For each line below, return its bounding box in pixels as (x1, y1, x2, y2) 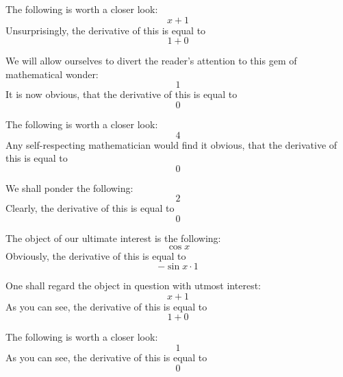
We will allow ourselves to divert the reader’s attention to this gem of (5, 53, 297, 68)
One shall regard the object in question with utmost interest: (5, 278, 261, 293)
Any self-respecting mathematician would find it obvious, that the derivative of (5, 137, 338, 151)
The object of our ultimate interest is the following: (5, 230, 221, 245)
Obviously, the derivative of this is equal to (5, 248, 186, 263)
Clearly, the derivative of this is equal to (5, 201, 175, 215)
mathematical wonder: (5, 66, 99, 81)
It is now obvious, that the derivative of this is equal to (5, 87, 238, 101)
